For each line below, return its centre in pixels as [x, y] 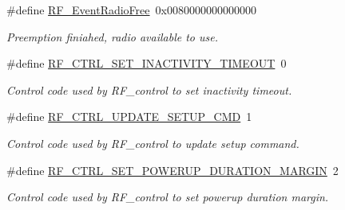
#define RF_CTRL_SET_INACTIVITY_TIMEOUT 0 [147, 63]
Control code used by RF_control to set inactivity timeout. [149, 89]
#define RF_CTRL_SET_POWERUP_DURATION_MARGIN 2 [172, 170]
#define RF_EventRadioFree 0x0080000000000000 [131, 10]
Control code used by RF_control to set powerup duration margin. [168, 197]
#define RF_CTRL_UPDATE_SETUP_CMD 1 [129, 117]
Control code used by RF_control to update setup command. [153, 143]
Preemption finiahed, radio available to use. [112, 36]
